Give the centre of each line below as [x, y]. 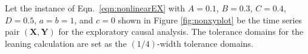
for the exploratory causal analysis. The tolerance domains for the [181, 31]
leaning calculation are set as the [66, 43]
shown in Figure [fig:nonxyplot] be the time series [210, 19]
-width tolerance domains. [205, 43]
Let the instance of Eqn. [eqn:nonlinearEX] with [95, 8]
